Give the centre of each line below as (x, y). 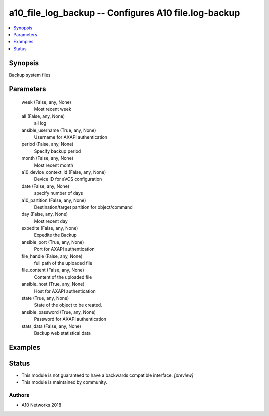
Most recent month (54, 165)
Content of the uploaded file (63, 277)
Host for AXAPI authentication (65, 291)
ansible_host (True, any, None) (53, 284)
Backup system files (30, 75)
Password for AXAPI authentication (70, 319)
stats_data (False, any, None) (52, 326)
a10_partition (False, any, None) (54, 200)
